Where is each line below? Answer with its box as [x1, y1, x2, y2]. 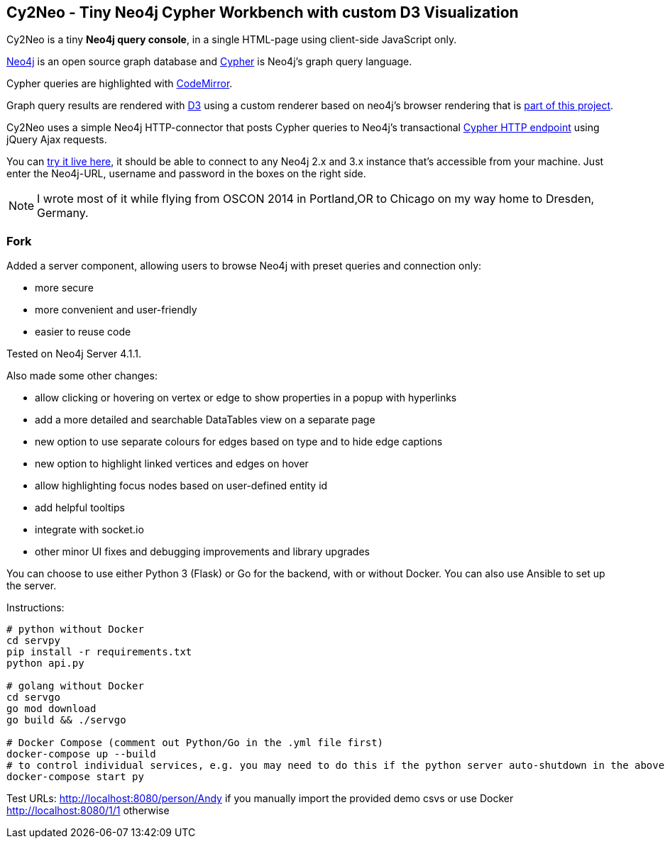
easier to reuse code [35, 326, 131, 338]
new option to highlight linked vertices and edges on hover [35, 457, 309, 470]
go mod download [6, 703, 97, 715]
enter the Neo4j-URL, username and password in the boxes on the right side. [6, 167, 366, 180]
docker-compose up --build [6, 748, 156, 760]
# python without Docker [6, 623, 144, 635]
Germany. [37, 206, 89, 221]
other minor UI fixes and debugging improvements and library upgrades [35, 545, 370, 558]
